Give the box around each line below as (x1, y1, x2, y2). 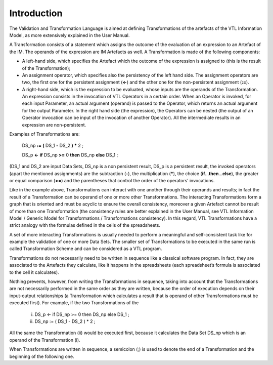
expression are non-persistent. (22, 121, 86, 128)
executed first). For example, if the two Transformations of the (9, 300, 139, 306)
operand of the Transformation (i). (9, 337, 80, 343)
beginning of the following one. (9, 353, 74, 359)
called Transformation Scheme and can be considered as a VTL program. (9, 246, 162, 252)
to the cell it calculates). (9, 269, 59, 275)
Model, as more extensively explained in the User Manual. (9, 32, 130, 38)
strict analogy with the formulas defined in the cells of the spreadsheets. (9, 222, 160, 228)
